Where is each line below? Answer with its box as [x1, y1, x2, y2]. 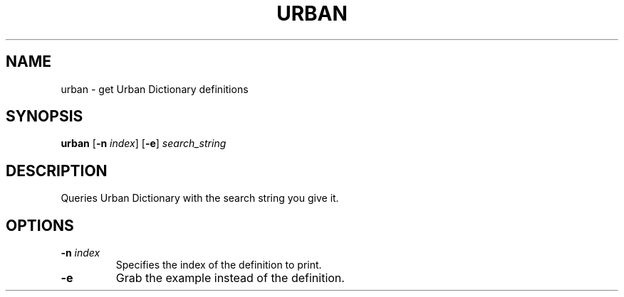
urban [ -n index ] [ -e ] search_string [61, 137, 227, 150]
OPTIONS [6, 216, 74, 234]
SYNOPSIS [6, 107, 83, 126]
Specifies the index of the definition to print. [115, 259, 322, 271]
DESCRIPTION [6, 161, 108, 180]
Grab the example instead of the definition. [115, 271, 345, 286]
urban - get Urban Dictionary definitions [61, 82, 249, 95]
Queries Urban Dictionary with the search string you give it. [61, 192, 339, 205]
